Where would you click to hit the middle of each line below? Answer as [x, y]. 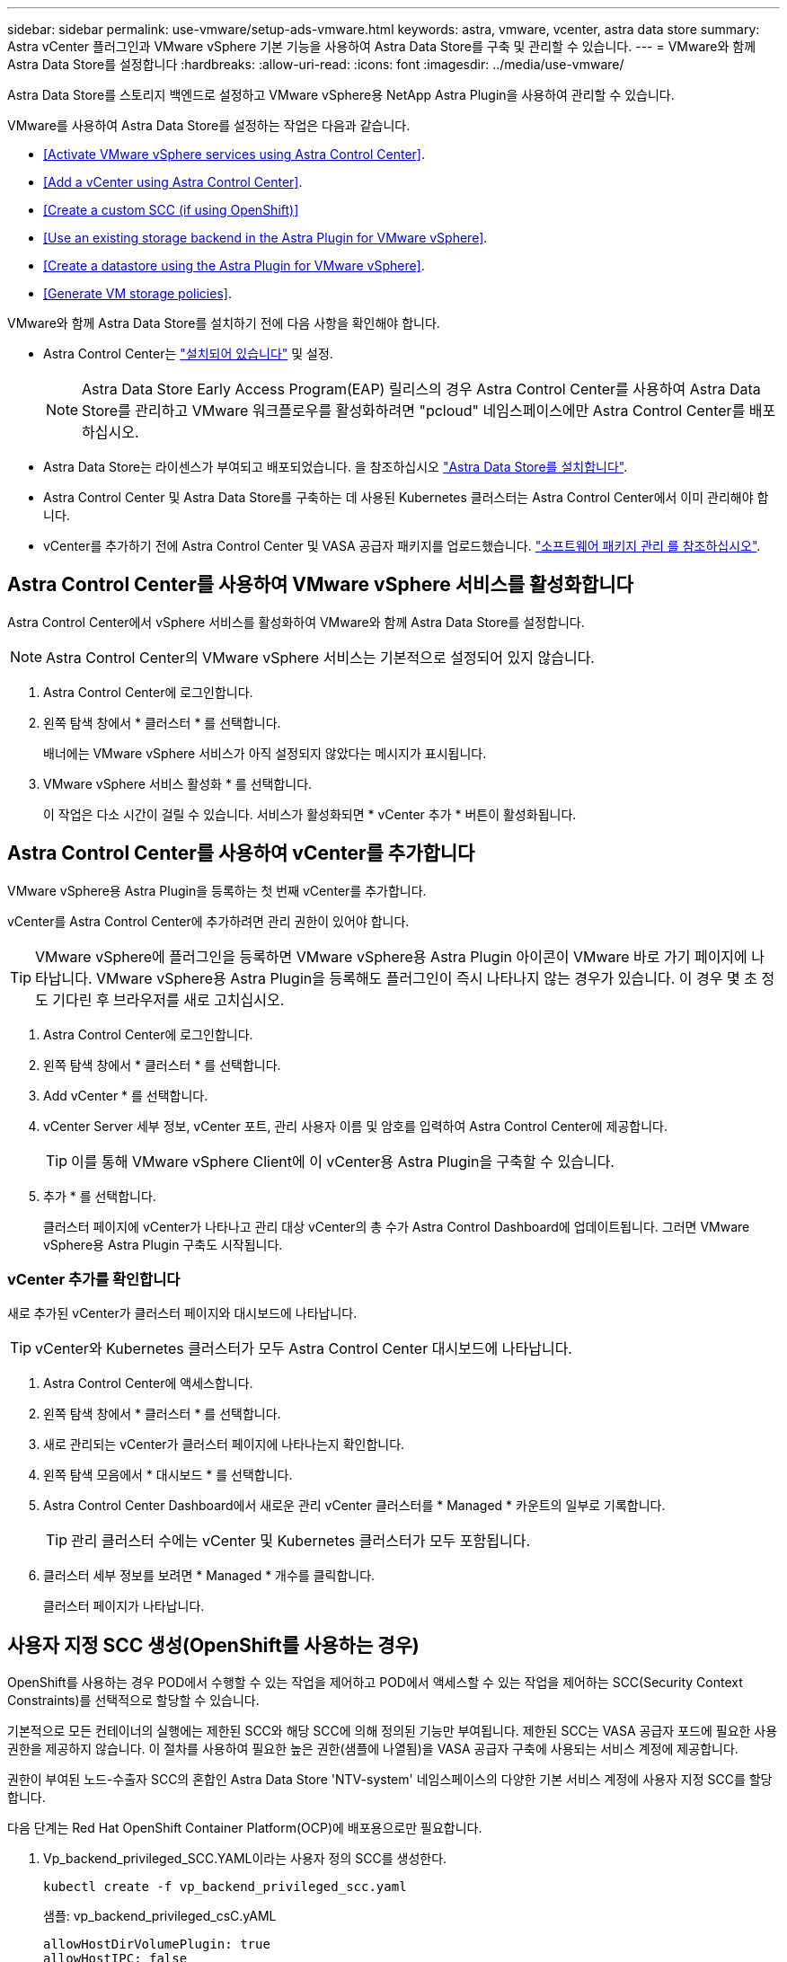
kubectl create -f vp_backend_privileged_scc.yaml [225, 1887]
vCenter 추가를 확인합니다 [94, 1280]
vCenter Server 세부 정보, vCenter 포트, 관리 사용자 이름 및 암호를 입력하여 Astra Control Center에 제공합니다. [355, 1126]
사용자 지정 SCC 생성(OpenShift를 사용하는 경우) [213, 1645]
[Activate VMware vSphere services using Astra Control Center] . [234, 154]
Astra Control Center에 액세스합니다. [148, 1383]
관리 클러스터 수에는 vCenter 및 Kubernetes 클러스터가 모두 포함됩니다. [301, 1541]
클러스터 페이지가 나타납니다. [124, 1606]
